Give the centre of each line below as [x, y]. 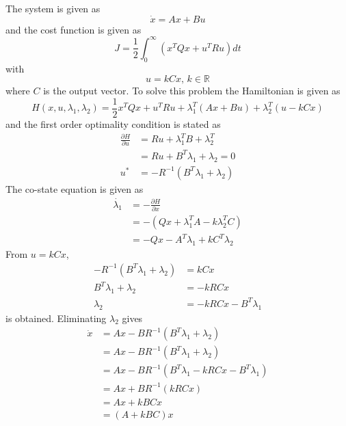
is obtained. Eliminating [56, 318]
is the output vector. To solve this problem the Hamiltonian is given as [192, 91]
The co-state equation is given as [75, 188]
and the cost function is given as [74, 29]
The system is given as [53, 8]
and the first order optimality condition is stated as [113, 123]
